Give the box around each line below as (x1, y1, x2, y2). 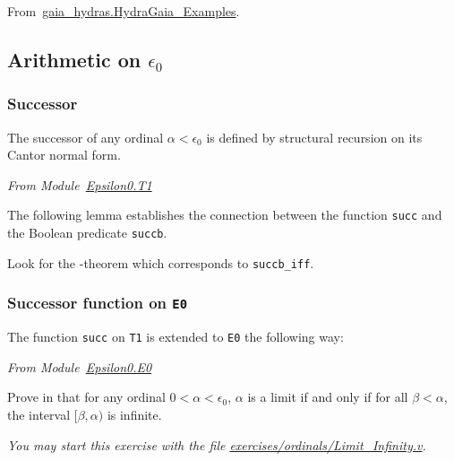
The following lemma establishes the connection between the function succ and (7, 205, 442, 224)
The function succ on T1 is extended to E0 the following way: (7, 327, 344, 346)
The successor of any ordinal (7, 127, 164, 146)
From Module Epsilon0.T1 (7, 175, 152, 194)
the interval (7, 404, 71, 423)
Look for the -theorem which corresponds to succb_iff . (7, 253, 314, 272)
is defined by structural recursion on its (206, 127, 423, 146)
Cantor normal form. (7, 145, 121, 164)
